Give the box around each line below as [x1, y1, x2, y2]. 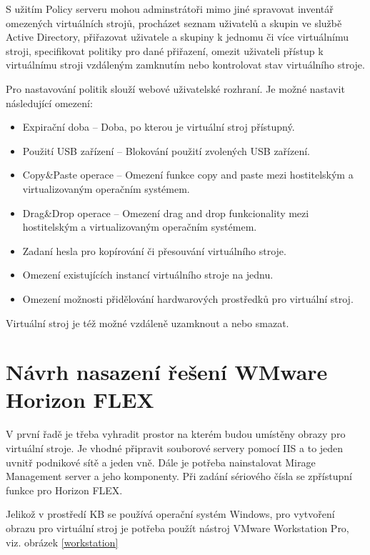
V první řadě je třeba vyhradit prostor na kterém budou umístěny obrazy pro [6, 426, 346, 441]
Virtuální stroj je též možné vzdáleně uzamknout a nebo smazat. [6, 315, 289, 330]
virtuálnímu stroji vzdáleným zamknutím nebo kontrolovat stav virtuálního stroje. [6, 57, 365, 72]
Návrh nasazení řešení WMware [6, 357, 328, 386]
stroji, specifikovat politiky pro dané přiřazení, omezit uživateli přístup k [6, 43, 324, 58]
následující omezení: [6, 95, 93, 110]
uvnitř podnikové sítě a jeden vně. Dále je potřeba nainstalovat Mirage [6, 454, 316, 469]
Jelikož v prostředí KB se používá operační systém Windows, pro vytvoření [6, 506, 335, 521]
